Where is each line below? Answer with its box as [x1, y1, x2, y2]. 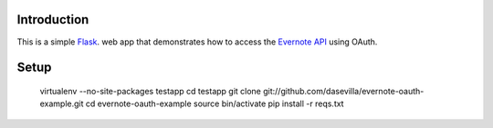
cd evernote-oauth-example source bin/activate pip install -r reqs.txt [85, 98, 344, 109]
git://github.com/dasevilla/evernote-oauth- [263, 85, 425, 96]
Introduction [16, 12, 89, 27]
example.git [39, 98, 84, 109]
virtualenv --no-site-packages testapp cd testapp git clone [39, 85, 262, 96]
